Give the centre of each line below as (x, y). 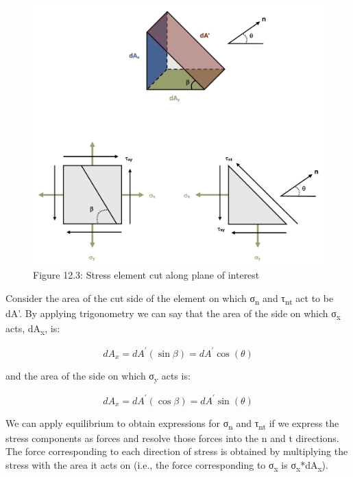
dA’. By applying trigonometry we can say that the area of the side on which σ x (173, 314)
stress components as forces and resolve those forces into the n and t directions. (172, 438)
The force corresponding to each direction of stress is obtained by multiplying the (177, 451)
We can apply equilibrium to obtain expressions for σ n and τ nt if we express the (172, 423)
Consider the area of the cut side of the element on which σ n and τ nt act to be (170, 299)
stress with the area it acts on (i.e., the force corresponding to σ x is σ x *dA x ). (167, 465)
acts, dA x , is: (33, 329)
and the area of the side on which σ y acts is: (98, 376)
